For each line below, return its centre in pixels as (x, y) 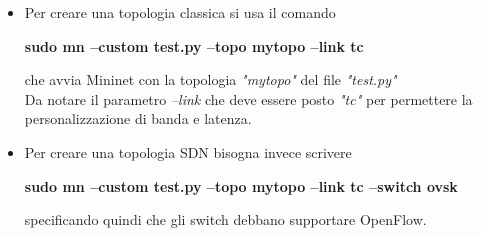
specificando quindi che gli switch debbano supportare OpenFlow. (225, 219)
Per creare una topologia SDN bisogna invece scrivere (188, 151)
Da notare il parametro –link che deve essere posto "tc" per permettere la (248, 98)
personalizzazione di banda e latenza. (138, 118)
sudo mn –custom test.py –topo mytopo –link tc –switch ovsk (241, 185)
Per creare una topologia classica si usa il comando (180, 12)
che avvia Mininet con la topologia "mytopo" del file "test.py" (210, 79)
